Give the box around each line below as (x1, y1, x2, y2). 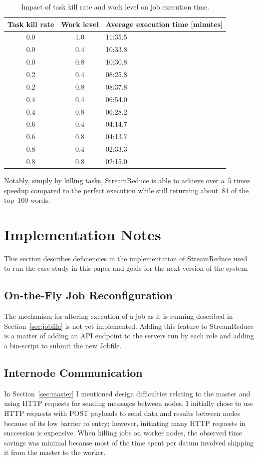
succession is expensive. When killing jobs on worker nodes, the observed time (4, 427, 243, 438)
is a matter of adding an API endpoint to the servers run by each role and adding (4, 330, 254, 341)
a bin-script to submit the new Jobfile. (4, 340, 122, 351)
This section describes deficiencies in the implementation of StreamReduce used (4, 253, 248, 263)
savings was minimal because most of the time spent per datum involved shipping (4, 437, 254, 447)
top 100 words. (4, 195, 50, 205)
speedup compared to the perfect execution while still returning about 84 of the (4, 185, 249, 195)
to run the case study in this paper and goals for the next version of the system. (4, 263, 249, 273)
